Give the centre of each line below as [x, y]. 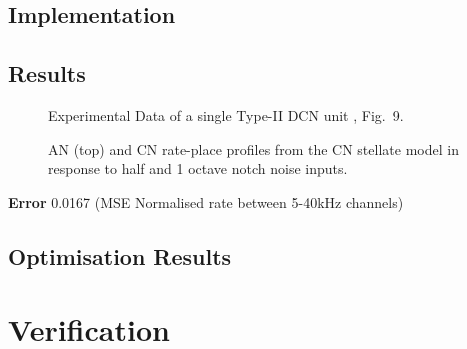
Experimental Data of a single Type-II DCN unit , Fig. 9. [226, 114]
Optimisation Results [120, 255]
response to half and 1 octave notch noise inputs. [198, 168]
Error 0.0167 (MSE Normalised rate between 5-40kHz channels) [206, 201]
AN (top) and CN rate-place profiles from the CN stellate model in [253, 148]
